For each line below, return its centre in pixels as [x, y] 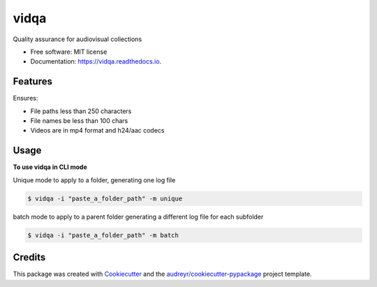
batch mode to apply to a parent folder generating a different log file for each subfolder [138, 216]
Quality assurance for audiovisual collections [77, 39]
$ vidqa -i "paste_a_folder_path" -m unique [105, 198]
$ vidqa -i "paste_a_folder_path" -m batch [103, 235]
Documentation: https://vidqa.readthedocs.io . [96, 61]
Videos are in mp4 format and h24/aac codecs [97, 131]
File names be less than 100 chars [79, 121]
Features [32, 81]
